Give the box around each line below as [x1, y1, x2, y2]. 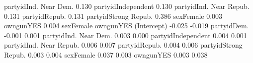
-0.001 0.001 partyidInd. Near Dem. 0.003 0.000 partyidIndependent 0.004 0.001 [4, 30, 247, 40]
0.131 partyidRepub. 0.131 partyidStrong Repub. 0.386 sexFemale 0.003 [4, 10, 223, 21]
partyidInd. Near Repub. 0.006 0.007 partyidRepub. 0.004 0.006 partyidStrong [4, 40, 243, 50]
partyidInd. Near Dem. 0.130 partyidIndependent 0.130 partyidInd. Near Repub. [4, 1, 250, 11]
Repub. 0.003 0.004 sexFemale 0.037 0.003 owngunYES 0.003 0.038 [4, 49, 208, 60]
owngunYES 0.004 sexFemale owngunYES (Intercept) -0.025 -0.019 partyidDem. [4, 20, 249, 31]
